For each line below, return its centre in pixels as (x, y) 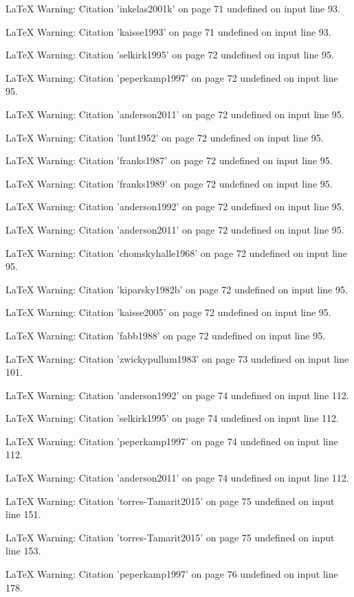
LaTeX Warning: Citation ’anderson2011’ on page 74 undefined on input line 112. (177, 478)
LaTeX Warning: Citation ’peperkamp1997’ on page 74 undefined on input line (172, 441)
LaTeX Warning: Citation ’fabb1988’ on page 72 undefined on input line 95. (166, 335)
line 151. (23, 514)
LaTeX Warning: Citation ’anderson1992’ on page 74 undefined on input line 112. (177, 395)
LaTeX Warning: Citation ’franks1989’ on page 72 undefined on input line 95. (169, 183)
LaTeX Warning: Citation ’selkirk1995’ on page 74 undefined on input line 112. (172, 418)
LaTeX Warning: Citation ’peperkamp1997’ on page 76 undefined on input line (172, 574)
